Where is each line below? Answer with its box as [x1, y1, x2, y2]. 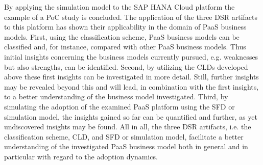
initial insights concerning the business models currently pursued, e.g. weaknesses [4, 51, 258, 62]
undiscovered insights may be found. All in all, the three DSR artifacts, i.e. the [4, 121, 251, 132]
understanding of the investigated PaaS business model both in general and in [4, 141, 248, 152]
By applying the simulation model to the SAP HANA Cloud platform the [4, 2, 235, 12]
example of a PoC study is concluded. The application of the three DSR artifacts [4, 11, 257, 22]
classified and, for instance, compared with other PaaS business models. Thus [4, 41, 246, 52]
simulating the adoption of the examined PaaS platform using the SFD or [4, 101, 235, 112]
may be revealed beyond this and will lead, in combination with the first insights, [4, 81, 259, 92]
